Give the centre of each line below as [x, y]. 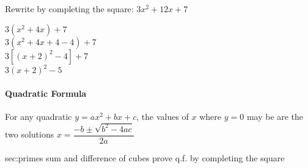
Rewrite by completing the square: [69, 9]
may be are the [275, 116]
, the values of [163, 116]
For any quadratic [38, 116]
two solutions [30, 134]
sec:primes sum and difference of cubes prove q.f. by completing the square [145, 157]
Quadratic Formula [46, 93]
